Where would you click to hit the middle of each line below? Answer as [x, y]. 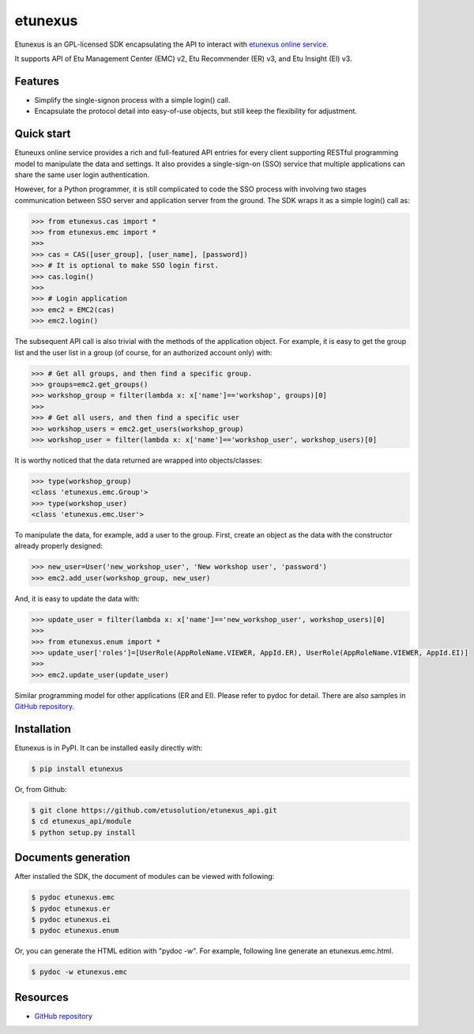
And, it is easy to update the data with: [77, 598]
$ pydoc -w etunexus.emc [79, 972]
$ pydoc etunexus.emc [73, 898]
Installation [43, 728]
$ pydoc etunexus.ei [71, 920]
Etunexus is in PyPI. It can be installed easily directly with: [109, 748]
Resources [41, 997]
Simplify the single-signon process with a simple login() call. [132, 100]
